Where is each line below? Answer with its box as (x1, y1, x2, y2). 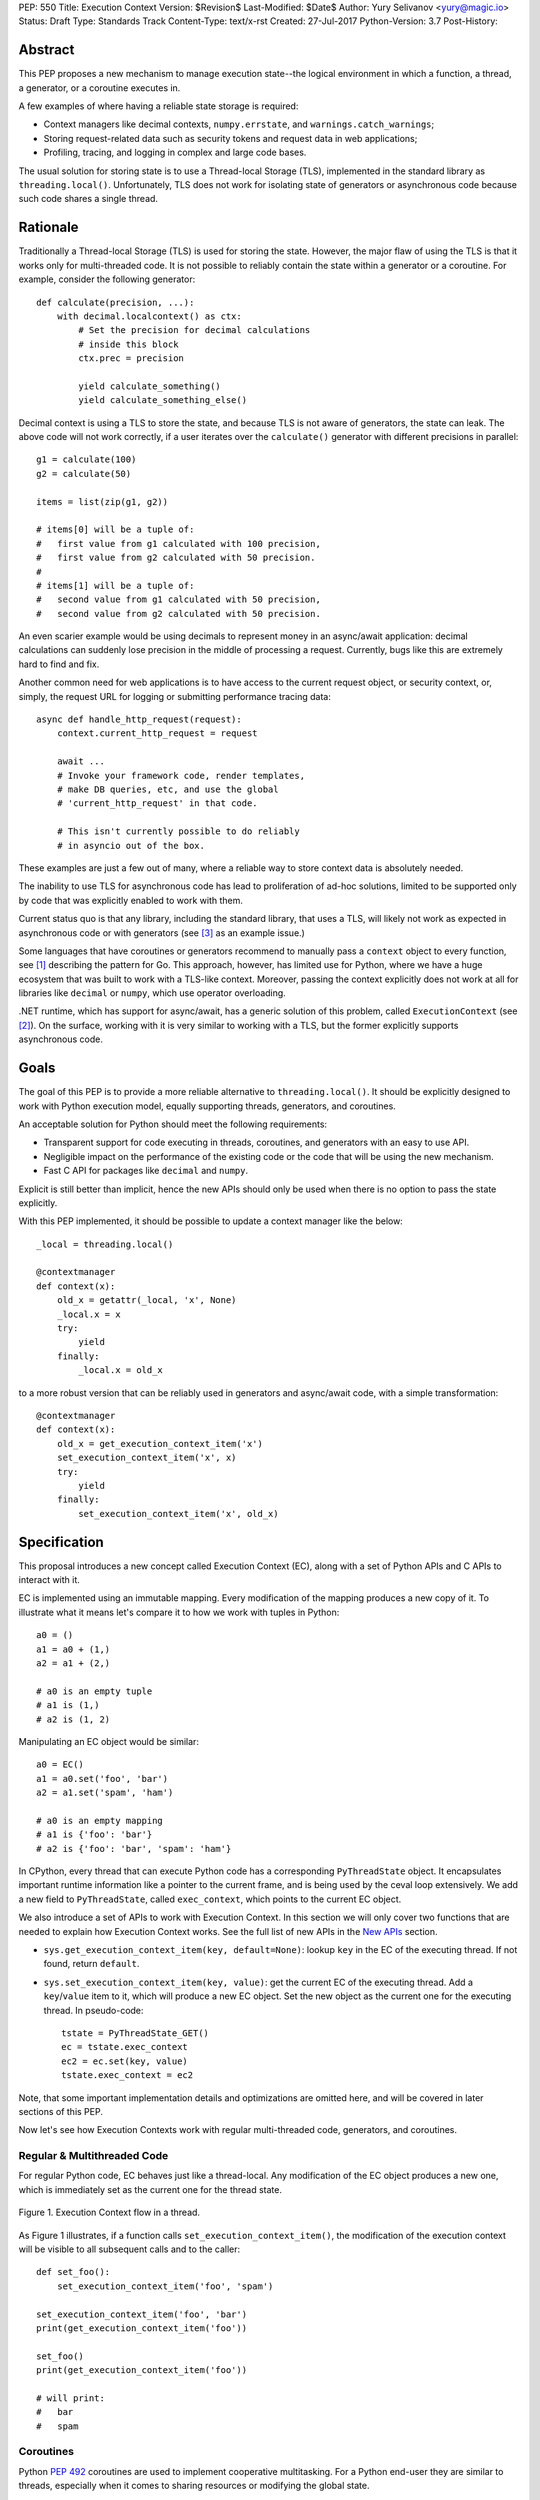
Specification (18, 1533, 104, 1550)
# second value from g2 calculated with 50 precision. (36, 608, 322, 619)
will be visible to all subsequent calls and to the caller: (18, 2243, 241, 2255)
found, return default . (43, 1958, 140, 1970)
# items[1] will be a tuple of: (36, 580, 195, 591)
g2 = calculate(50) (36, 468, 132, 479)
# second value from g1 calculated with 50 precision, (36, 594, 322, 605)
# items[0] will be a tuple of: (36, 524, 195, 535)
